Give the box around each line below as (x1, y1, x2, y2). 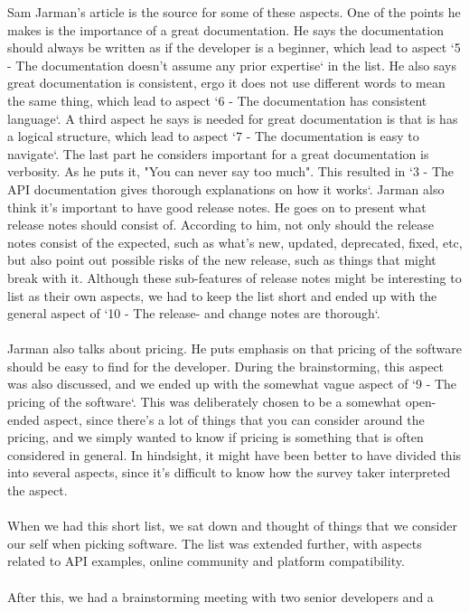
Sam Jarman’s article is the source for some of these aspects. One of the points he (7, 3, 461, 21)
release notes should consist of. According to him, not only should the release (7, 215, 434, 234)
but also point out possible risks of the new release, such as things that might (7, 250, 436, 269)
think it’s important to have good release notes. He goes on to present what (7, 197, 427, 216)
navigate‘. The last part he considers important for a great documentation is (7, 144, 429, 163)
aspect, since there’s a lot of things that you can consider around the (43, 410, 425, 428)
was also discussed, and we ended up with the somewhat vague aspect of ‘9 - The (7, 374, 457, 393)
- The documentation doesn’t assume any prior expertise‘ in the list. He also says (7, 55, 456, 74)
